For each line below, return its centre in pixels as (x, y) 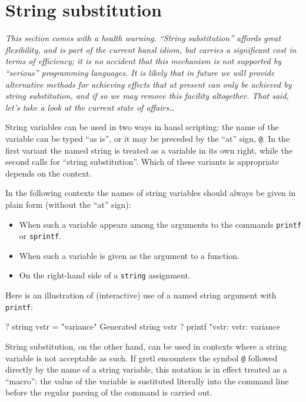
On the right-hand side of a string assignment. (105, 275)
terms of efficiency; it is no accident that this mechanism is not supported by (143, 61)
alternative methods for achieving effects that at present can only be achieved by (149, 84)
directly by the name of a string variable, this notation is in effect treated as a (146, 369)
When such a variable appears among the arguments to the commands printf (160, 224)
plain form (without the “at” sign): (68, 204)
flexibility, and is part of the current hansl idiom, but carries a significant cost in (151, 49)
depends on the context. (49, 173)
